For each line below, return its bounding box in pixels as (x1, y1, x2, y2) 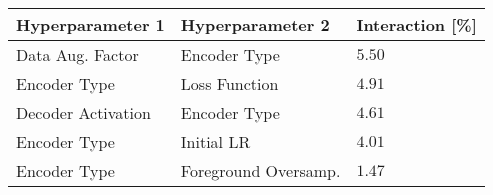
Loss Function (180, 72, 279, 95)
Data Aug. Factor (16, 43, 139, 66)
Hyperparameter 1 (16, 13, 165, 36)
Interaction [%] (356, 13, 477, 36)
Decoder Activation (16, 101, 151, 124)
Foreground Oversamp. (180, 159, 341, 182)
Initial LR (180, 130, 251, 153)
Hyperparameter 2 (180, 13, 330, 36)
